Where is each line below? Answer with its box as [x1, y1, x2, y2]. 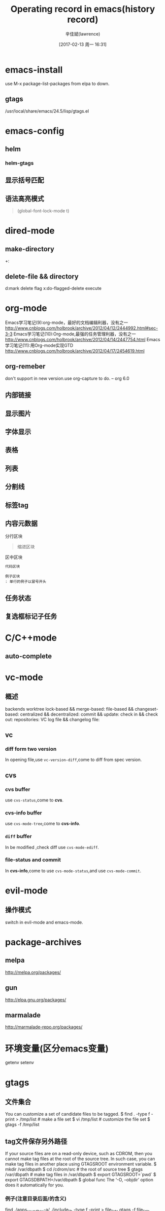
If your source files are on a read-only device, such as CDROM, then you [5, 1151, 153, 1157]
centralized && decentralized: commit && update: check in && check [20, 711, 159, 717]
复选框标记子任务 [5, 612, 57, 620]
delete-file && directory [5, 272, 79, 281]
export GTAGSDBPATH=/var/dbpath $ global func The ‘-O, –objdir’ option [5, 1177, 154, 1183]
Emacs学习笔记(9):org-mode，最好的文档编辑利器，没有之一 [5, 320, 128, 325]
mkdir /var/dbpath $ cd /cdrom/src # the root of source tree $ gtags [5, 1167, 143, 1172]
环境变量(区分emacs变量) [5, 1043, 109, 1054]
